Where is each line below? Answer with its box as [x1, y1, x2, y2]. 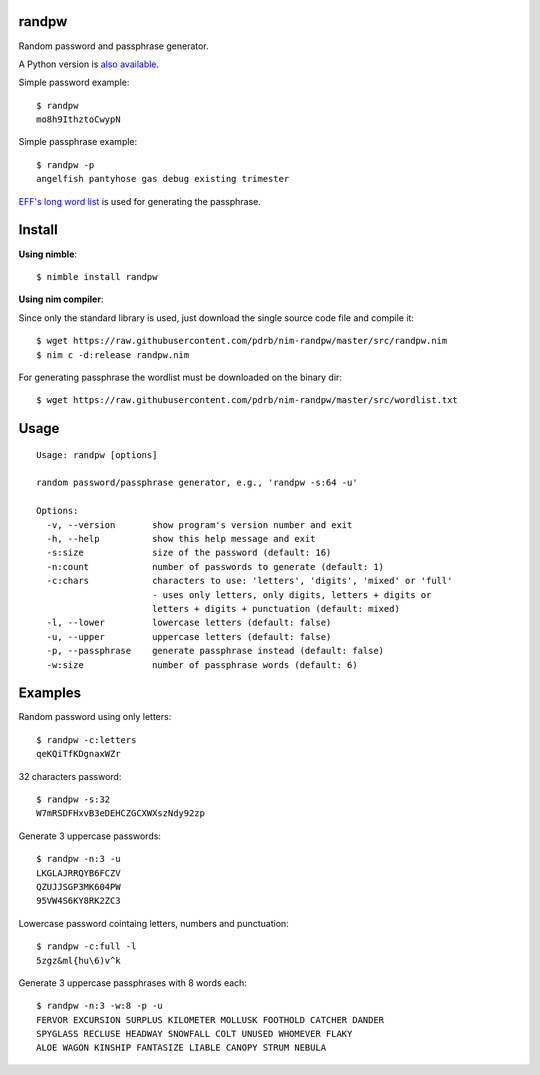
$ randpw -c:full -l [36, 941, 137, 952]
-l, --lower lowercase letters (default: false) [46, 617, 332, 629]
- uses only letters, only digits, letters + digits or [151, 589, 432, 600]
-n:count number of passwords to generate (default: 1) [46, 561, 385, 572]
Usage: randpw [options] [36, 449, 158, 460]
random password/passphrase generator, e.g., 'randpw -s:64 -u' [36, 477, 359, 489]
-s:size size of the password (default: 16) [46, 547, 332, 559]
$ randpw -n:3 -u [36, 853, 121, 865]
